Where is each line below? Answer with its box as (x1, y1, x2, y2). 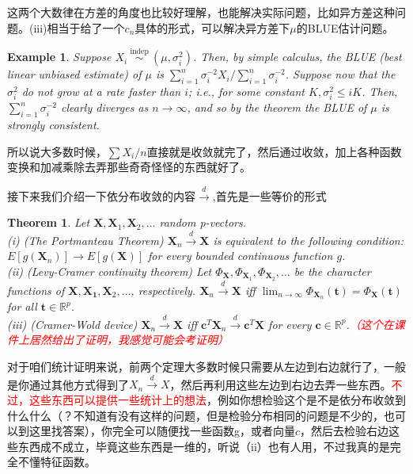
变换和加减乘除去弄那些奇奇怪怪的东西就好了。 (7, 159, 251, 175)
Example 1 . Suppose (7, 48, 112, 65)
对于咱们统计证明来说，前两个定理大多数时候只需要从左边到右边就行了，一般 (7, 358, 406, 374)
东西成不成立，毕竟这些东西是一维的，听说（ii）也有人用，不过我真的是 (17, 438, 390, 454)
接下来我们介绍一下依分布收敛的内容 (7, 187, 195, 204)
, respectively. (131, 281, 196, 298)
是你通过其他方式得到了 (7, 376, 129, 392)
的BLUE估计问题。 (296, 19, 394, 36)
